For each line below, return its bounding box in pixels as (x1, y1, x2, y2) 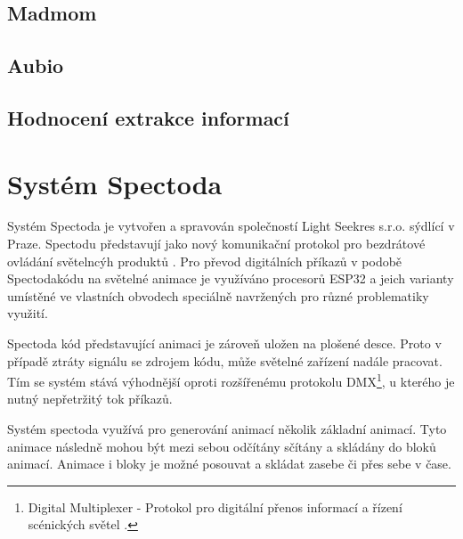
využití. (7, 304, 48, 323)
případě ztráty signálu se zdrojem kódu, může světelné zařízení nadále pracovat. (7, 351, 443, 370)
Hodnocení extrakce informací (7, 103, 289, 131)
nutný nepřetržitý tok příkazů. (7, 389, 173, 408)
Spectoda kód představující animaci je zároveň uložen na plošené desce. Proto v (7, 334, 442, 353)
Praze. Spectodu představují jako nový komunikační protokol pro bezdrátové (7, 234, 426, 253)
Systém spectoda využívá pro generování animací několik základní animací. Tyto (7, 420, 447, 438)
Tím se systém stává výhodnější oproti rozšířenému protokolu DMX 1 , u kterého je (7, 370, 455, 390)
